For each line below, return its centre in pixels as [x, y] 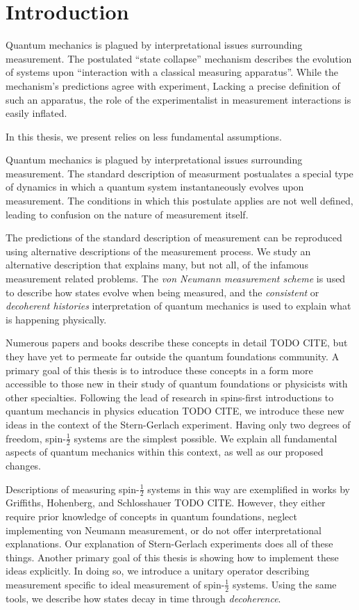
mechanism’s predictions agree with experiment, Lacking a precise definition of [173, 85]
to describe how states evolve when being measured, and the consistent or [162, 292]
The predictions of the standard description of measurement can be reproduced [174, 238]
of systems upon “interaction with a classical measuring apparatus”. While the [172, 72]
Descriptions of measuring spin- [73, 489]
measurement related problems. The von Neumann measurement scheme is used [176, 279]
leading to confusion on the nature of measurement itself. [127, 214]
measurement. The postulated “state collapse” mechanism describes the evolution [179, 58]
